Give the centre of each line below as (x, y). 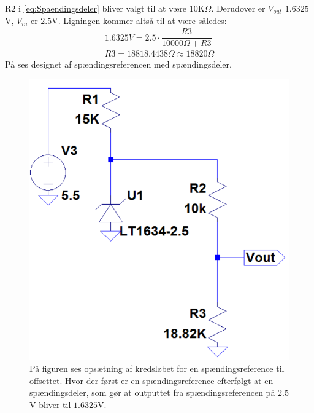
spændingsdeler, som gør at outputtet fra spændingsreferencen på (152, 392)
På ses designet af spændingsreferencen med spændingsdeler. (118, 64)
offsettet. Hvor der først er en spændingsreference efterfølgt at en (151, 380)
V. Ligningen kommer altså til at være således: (139, 20)
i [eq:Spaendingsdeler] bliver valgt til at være (102, 8)
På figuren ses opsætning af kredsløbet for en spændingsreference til (157, 368)
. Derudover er (238, 8)
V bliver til (50, 404)
